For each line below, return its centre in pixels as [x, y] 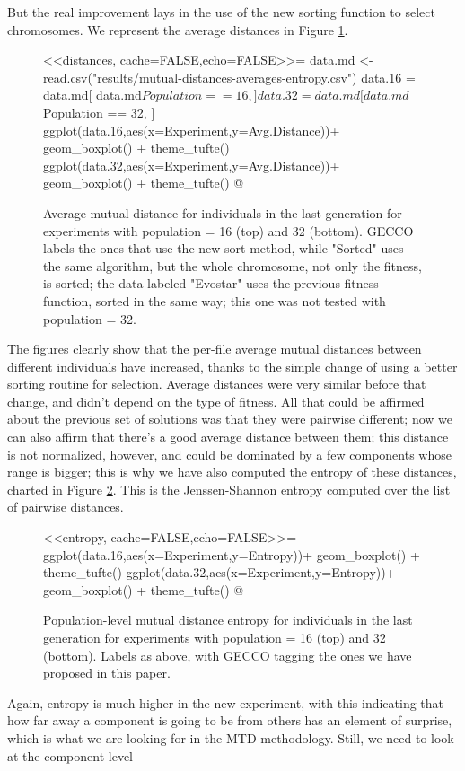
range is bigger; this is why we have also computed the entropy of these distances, [232, 472]
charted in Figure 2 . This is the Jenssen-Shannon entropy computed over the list [229, 489]
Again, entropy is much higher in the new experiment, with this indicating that [226, 702]
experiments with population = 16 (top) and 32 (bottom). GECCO [228, 230]
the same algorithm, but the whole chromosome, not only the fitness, [232, 265]
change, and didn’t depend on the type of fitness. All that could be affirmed [216, 401]
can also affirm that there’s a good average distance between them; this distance [228, 437]
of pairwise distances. [66, 507]
